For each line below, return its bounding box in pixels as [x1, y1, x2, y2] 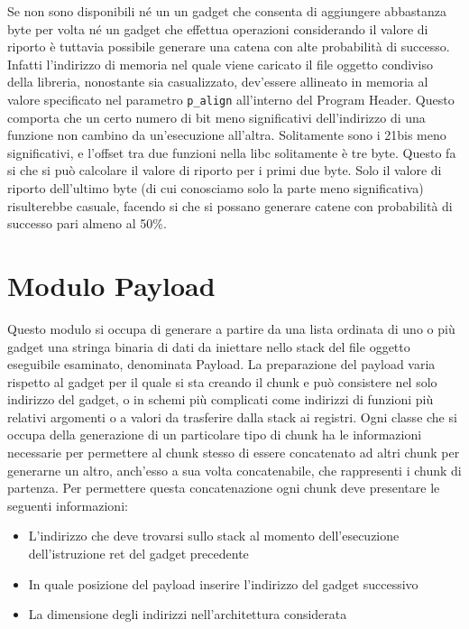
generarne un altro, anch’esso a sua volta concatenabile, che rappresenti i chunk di [7, 460, 462, 479]
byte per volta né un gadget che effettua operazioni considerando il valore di [7, 19, 428, 38]
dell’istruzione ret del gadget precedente [28, 544, 249, 563]
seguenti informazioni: [7, 495, 128, 514]
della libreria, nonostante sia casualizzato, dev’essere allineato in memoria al [7, 72, 428, 91]
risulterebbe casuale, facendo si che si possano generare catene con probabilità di [7, 196, 453, 215]
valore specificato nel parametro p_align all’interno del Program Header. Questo [7, 89, 455, 108]
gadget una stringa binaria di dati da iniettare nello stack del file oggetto [7, 337, 410, 356]
